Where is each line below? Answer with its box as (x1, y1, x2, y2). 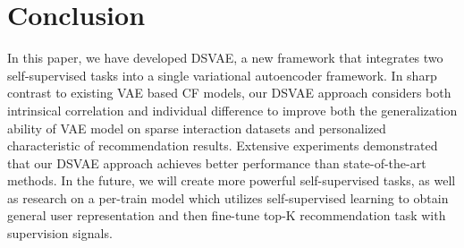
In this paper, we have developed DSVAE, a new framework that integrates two (7, 48, 443, 67)
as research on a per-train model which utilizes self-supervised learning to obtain (7, 188, 449, 207)
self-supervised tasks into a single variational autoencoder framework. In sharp (7, 65, 437, 84)
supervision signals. (7, 224, 113, 243)
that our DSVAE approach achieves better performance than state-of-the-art (7, 153, 426, 172)
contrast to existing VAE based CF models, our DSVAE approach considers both (7, 83, 451, 102)
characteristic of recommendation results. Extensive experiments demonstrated (7, 136, 438, 155)
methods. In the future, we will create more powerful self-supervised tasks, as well (7, 171, 456, 190)
